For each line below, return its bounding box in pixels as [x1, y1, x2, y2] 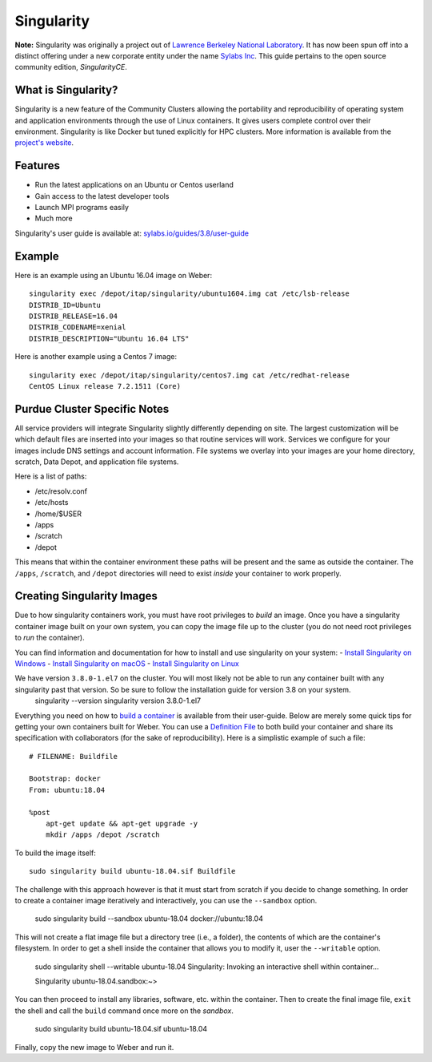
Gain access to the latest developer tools [34, 191, 170, 200]
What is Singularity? [14, 83, 118, 97]
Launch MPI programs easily [34, 203, 130, 212]
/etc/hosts [34, 498, 69, 507]
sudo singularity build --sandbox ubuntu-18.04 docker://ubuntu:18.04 [34, 914, 263, 923]
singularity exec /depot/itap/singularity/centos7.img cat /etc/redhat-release [29, 370, 350, 380]
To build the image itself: [14, 848, 96, 858]
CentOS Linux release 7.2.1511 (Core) [29, 382, 182, 390]
